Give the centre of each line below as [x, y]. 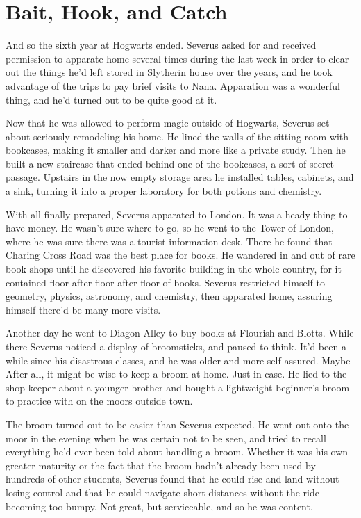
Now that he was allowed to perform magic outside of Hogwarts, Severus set [168, 123]
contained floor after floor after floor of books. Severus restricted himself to [165, 282]
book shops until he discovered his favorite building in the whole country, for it [174, 269]
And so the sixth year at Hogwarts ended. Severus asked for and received [161, 45]
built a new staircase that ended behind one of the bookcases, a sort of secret [170, 163]
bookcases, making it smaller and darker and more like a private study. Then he [176, 150]
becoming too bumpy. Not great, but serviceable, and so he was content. [159, 506]
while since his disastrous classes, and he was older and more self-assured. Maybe [178, 360]
